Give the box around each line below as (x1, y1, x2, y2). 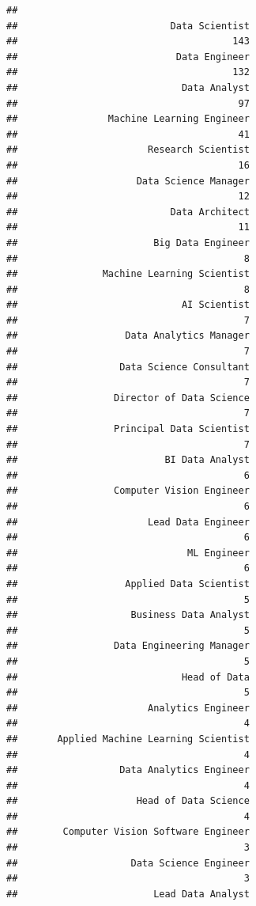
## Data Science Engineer (6, 857, 250, 869)
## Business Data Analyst (6, 609, 250, 621)
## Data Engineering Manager (6, 640, 250, 652)
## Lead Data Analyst (6, 888, 250, 900)
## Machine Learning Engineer (6, 113, 250, 125)
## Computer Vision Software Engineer (6, 826, 250, 838)
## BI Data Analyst (6, 454, 250, 466)
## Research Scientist (6, 144, 250, 156)
